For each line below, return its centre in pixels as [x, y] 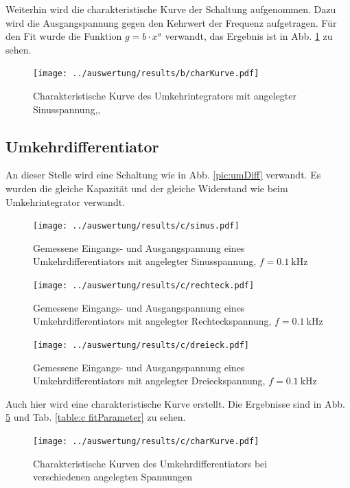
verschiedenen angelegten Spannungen [113, 477]
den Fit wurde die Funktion [64, 36]
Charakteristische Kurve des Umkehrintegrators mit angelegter [165, 96]
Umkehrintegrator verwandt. [66, 201]
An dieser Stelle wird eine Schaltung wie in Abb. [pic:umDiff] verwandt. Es [163, 175]
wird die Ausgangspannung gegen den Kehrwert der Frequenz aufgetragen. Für [171, 22]
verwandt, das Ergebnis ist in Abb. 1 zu [249, 36]
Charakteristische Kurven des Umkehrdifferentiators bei [150, 463]
